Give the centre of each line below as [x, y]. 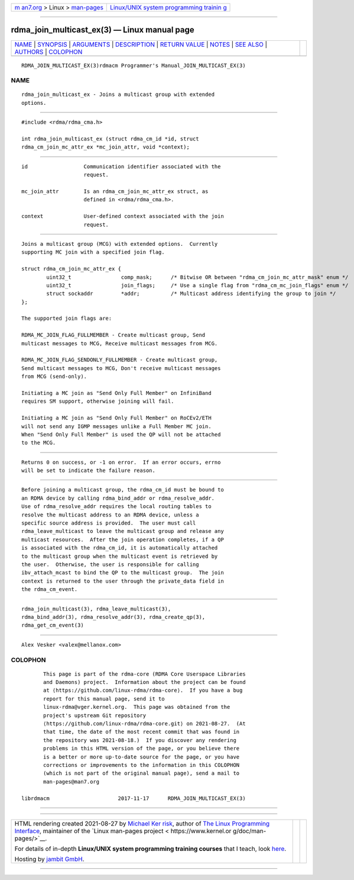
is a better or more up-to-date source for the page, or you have [142, 757]
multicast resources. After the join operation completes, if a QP [123, 539]
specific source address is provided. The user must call [109, 523]
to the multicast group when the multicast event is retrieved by [120, 556]
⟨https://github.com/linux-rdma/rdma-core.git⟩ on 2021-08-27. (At [144, 724]
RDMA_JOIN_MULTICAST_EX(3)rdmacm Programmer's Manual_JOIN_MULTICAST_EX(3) [134, 65]
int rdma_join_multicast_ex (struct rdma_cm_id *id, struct [110, 139]
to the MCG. [39, 443]
